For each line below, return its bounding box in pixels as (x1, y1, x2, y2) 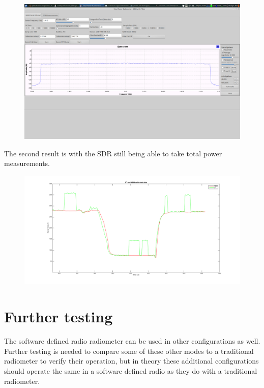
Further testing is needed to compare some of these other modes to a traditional (4, 345, 254, 356)
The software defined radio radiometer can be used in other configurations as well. (4, 336, 260, 346)
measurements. (4, 158, 50, 169)
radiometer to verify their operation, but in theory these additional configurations (4, 355, 259, 366)
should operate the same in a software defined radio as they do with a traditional (4, 365, 257, 376)
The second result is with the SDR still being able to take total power (4, 148, 222, 158)
